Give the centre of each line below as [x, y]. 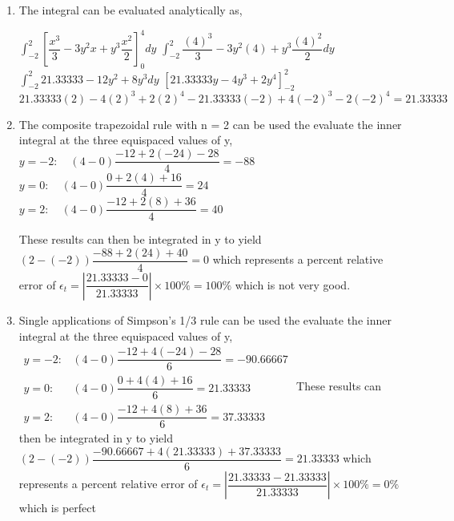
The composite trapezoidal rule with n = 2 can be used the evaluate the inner [210, 124]
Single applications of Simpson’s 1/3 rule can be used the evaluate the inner [205, 319]
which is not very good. [293, 284]
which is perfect [57, 508]
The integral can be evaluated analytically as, [131, 10]
